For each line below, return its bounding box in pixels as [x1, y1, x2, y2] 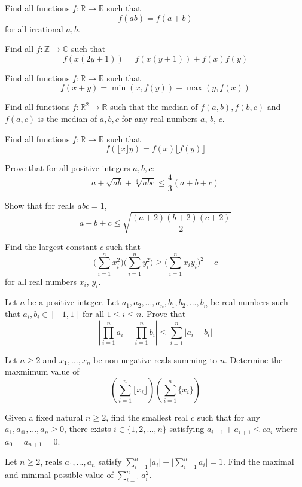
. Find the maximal [223, 455, 294, 468]
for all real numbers [5, 275, 77, 287]
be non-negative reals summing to [93, 353, 217, 366]
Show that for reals [5, 199, 75, 211]
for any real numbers [121, 112, 198, 124]
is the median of [38, 112, 97, 124]
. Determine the [225, 353, 283, 366]
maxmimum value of [5, 365, 80, 378]
